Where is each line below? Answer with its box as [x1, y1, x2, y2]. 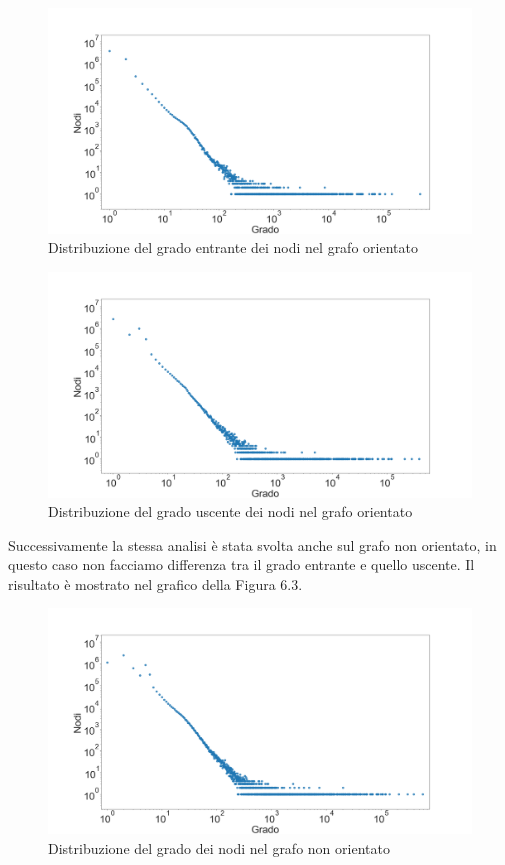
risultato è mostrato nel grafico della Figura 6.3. [8, 573, 303, 594]
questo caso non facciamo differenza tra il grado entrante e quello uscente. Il [8, 554, 475, 575]
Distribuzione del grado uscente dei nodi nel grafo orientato [48, 501, 413, 522]
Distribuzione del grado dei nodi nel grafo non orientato [48, 837, 390, 858]
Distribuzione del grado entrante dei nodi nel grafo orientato [48, 237, 418, 258]
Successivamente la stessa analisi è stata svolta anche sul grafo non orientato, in [8, 534, 497, 555]
